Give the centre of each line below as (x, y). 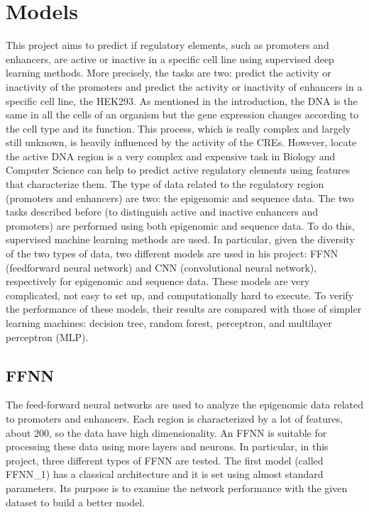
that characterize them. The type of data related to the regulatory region (165, 184)
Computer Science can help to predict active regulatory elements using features (178, 170)
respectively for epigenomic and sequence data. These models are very (158, 281)
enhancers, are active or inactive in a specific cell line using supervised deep (170, 59)
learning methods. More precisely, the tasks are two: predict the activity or (169, 73)
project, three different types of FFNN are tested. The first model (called (165, 460)
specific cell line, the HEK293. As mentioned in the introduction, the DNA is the (182, 100)
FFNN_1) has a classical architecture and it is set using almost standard (165, 474)
